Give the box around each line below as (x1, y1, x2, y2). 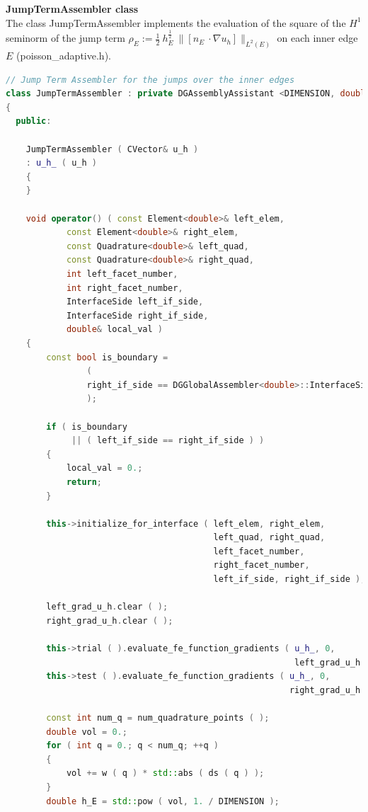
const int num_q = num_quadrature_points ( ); (46, 713, 270, 723)
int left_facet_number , (66, 269, 178, 279)
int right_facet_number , (66, 282, 183, 293)
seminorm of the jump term (6, 30, 125, 45)
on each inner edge (277, 30, 358, 45)
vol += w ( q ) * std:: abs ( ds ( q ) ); (66, 768, 265, 779)
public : (16, 116, 52, 127)
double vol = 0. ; (46, 726, 127, 737)
